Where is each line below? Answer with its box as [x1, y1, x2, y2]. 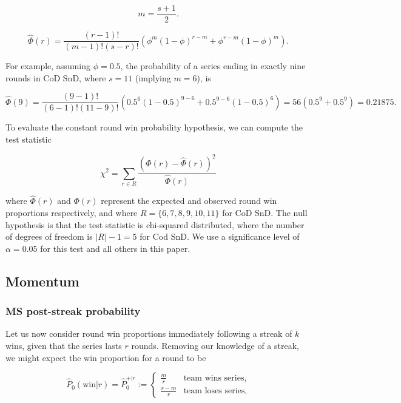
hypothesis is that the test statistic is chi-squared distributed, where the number [5, 218, 305, 231]
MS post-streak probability [5, 303, 141, 319]
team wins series [183, 373, 244, 382]
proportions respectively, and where [5, 206, 138, 218]
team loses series [183, 387, 245, 396]
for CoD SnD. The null [222, 206, 308, 218]
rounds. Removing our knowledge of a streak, [131, 339, 299, 351]
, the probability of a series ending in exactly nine [120, 59, 306, 72]
